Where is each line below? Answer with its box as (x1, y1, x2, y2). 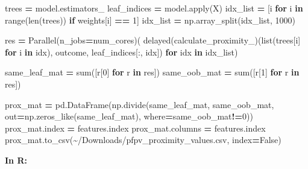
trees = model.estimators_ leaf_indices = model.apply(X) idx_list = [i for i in (5, 2, 303, 14)
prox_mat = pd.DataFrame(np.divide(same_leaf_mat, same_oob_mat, (5, 98, 274, 110)
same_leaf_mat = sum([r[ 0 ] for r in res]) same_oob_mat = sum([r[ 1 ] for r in (5, 66, 300, 78)
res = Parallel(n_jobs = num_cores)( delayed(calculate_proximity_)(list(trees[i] (5, 34, 301, 46)
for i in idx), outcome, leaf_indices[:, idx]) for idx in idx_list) (5, 45, 238, 58)
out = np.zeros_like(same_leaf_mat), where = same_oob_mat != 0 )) (5, 110, 253, 123)
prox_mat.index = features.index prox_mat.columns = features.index (5, 121, 266, 134)
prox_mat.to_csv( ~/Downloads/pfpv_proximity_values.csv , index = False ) (5, 133, 281, 146)
